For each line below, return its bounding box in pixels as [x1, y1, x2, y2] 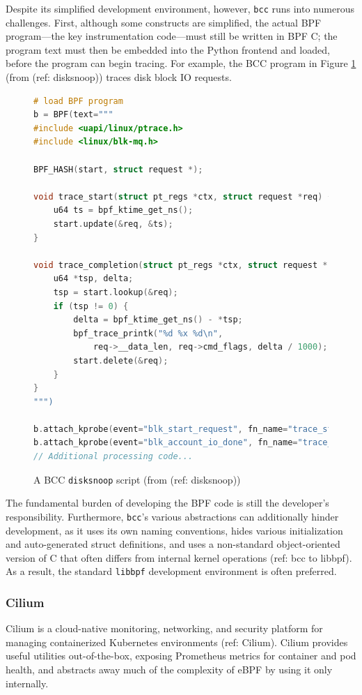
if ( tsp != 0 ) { [53, 301, 129, 311]
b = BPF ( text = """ [33, 110, 113, 120]
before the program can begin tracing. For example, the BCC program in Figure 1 [6, 56, 356, 70]
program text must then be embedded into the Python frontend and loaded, [6, 42, 330, 57]
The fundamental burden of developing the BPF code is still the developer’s [6, 495, 329, 510]
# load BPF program [33, 96, 123, 106]
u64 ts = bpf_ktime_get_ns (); [53, 205, 194, 216]
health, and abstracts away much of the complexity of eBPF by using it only [6, 662, 333, 676]
